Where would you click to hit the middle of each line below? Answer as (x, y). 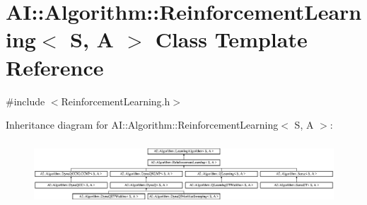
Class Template (231, 39)
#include (25, 101)
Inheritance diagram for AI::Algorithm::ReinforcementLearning (142, 125)
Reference (55, 67)
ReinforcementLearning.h (116, 101)
